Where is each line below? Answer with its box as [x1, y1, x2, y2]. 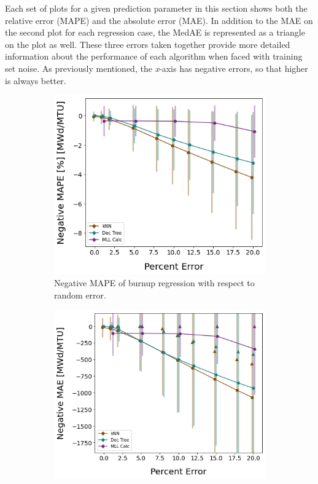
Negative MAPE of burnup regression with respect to [54, 276, 255, 289]
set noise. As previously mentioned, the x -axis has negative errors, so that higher [5, 61, 308, 74]
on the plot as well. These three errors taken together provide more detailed [5, 37, 290, 50]
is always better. [5, 74, 66, 87]
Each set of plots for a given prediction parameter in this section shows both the [5, 2, 308, 14]
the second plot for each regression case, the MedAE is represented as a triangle [5, 26, 305, 39]
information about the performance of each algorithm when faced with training [5, 50, 303, 63]
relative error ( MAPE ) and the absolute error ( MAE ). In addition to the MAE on [5, 14, 313, 26]
